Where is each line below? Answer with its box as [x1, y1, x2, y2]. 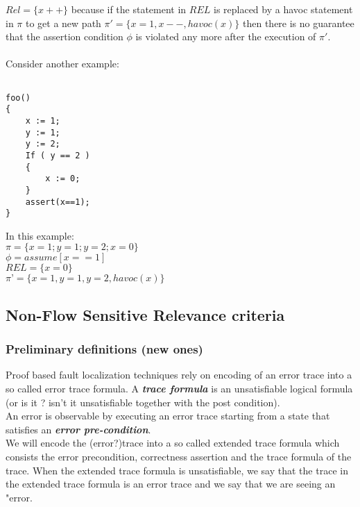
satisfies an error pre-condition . [6, 422, 151, 436]
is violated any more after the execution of [135, 29, 316, 44]
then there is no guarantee [243, 15, 354, 30]
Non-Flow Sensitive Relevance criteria [6, 304, 285, 325]
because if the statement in [71, 2, 187, 16]
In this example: [6, 228, 74, 242]
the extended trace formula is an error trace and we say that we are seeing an [6, 476, 336, 491]
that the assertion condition [6, 29, 123, 44]
